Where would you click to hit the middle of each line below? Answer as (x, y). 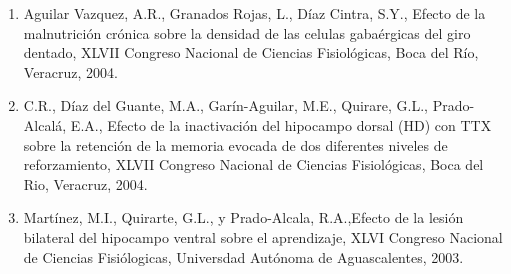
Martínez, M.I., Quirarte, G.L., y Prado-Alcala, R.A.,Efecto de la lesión (243, 217)
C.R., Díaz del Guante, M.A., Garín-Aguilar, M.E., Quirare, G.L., (225, 105)
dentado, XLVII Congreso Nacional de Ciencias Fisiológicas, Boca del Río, (251, 52)
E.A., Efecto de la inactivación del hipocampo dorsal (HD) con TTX (281, 124)
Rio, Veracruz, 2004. (85, 183)
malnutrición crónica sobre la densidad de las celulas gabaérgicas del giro (247, 32)
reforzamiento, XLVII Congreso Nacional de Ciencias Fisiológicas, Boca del (253, 164)
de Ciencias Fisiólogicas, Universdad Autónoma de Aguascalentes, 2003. (243, 256)
